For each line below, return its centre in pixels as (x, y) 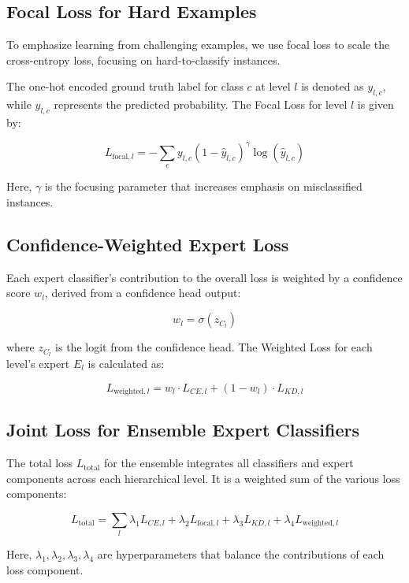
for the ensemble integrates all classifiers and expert (229, 463)
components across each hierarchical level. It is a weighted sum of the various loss (203, 478)
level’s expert (38, 363)
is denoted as (333, 86)
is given (376, 104)
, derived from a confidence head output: (143, 293)
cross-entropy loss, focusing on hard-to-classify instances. (143, 59)
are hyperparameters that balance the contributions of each (241, 554)
